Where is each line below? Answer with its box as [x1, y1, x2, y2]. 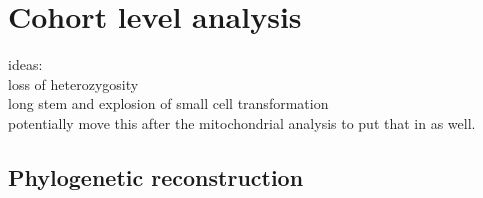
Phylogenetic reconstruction [8, 161, 304, 192]
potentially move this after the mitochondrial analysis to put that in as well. [8, 112, 476, 133]
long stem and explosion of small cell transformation [8, 93, 329, 114]
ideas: [8, 54, 43, 75]
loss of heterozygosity [8, 73, 139, 94]
